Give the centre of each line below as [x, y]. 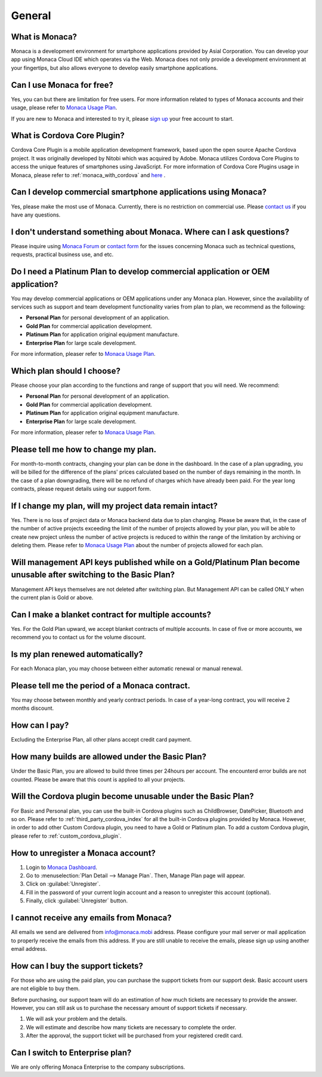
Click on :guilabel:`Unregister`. [63, 884]
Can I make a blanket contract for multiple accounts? [111, 614]
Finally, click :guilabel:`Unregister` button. [77, 901]
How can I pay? [40, 726]
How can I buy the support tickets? [77, 966]
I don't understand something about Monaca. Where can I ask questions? [150, 232]
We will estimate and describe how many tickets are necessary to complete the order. [131, 1027]
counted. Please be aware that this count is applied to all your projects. [98, 779]
